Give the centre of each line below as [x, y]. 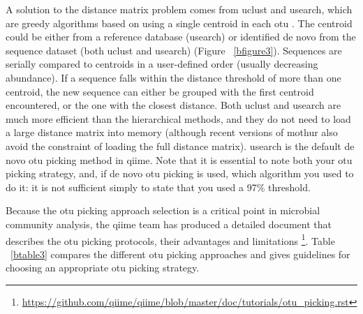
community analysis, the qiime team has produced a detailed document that [169, 224]
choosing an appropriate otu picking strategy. [103, 268]
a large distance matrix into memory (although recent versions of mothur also [172, 132]
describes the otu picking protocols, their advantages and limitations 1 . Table [170, 239]
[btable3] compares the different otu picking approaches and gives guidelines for [180, 254]
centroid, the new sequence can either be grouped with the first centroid [160, 91]
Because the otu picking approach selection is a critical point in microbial [163, 210]
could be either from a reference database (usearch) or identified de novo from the [181, 37]
